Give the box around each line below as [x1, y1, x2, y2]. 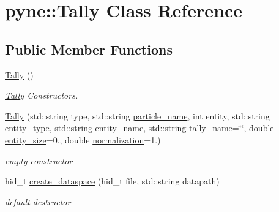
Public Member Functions [5, 39, 173, 58]
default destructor [5, 195, 71, 208]
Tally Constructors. [5, 89, 78, 102]
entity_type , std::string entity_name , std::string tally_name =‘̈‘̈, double [5, 121, 274, 134]
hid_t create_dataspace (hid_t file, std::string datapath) [5, 175, 220, 187]
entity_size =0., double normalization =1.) [5, 133, 161, 146]
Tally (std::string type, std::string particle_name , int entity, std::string [5, 109, 270, 122]
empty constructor [5, 154, 73, 167]
